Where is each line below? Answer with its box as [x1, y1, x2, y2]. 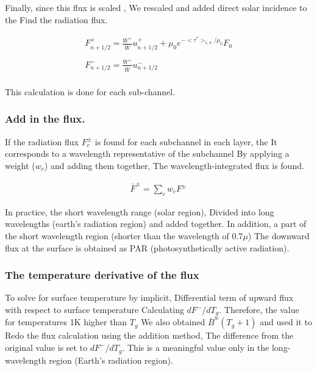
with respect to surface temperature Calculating [5, 303, 184, 316]
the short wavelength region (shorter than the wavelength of [5, 229, 229, 242]
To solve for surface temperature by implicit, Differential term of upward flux [5, 291, 294, 304]
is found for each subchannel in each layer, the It [94, 135, 277, 148]
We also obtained [141, 315, 205, 328]
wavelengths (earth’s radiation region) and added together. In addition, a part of [5, 217, 307, 230]
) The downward [248, 229, 310, 242]
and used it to [260, 315, 312, 328]
